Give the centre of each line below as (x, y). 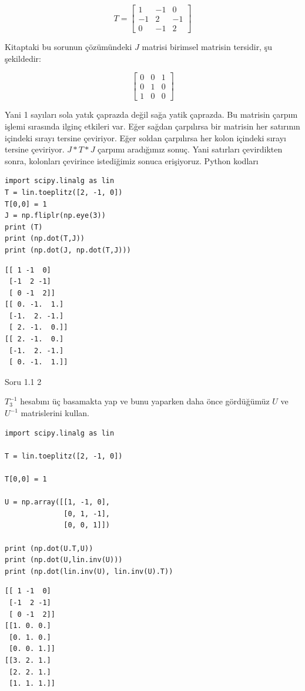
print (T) (24, 227)
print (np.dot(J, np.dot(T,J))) (68, 250)
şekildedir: (23, 58)
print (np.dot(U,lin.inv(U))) (64, 560)
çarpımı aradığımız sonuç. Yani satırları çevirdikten (190, 149)
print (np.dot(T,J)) (45, 239)
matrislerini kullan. (55, 413)
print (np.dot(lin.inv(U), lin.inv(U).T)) (89, 571)
